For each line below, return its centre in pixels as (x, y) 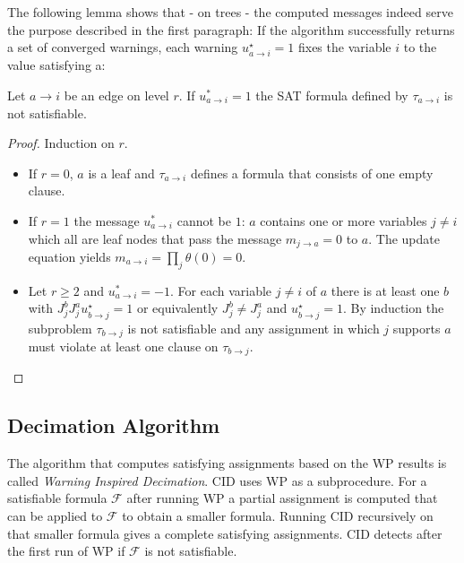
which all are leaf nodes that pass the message (155, 238)
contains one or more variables (344, 220)
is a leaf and (121, 173)
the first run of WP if (66, 551)
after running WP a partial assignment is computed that (282, 498)
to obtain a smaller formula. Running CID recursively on (278, 515)
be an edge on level (116, 95)
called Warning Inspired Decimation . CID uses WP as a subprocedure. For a (217, 480)
